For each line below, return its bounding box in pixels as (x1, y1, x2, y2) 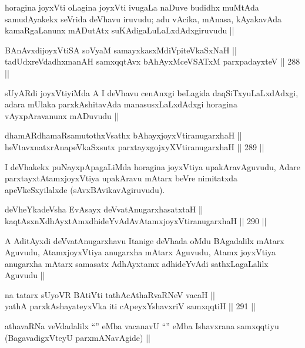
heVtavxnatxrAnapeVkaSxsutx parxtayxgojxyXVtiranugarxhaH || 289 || (5, 140, 264, 153)
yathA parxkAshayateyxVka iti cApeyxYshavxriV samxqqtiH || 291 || (5, 300, 256, 312)
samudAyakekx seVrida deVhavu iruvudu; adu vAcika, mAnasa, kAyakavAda (5, 12, 281, 25)
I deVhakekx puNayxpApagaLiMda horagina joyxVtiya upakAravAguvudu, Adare (5, 160, 300, 173)
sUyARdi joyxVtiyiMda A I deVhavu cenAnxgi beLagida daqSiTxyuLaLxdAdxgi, (5, 86, 299, 99)
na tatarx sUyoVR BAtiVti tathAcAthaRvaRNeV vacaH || (5, 288, 215, 300)
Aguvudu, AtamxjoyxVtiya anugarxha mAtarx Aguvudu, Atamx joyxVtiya (5, 246, 276, 258)
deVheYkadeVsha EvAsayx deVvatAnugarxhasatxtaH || (5, 203, 203, 215)
